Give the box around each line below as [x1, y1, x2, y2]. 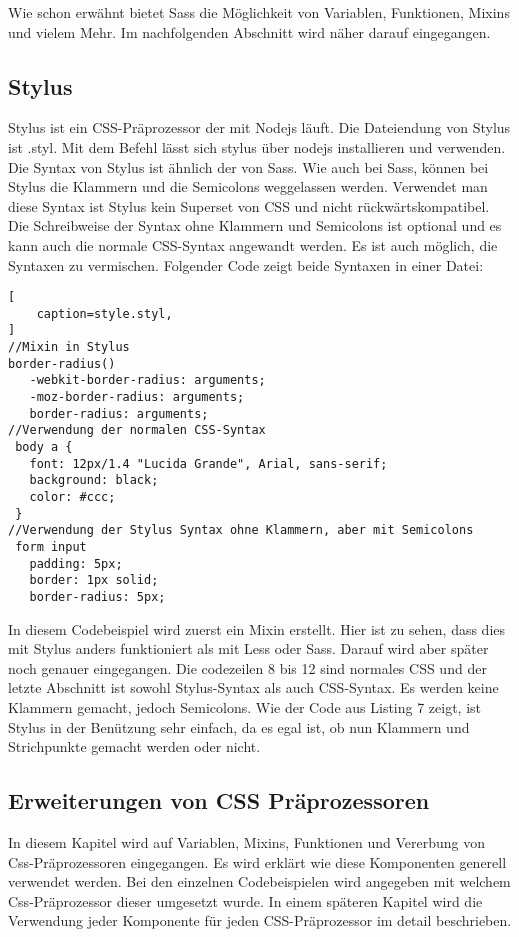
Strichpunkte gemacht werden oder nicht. [8, 736, 261, 757]
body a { [15, 440, 73, 455]
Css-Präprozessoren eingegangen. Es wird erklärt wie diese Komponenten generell [8, 851, 507, 872]
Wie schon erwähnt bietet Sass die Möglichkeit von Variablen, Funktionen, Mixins [8, 2, 510, 22]
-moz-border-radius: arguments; [29, 390, 245, 405]
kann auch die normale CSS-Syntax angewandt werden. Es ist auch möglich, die [8, 234, 498, 255]
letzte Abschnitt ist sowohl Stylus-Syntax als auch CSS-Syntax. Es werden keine [8, 677, 499, 698]
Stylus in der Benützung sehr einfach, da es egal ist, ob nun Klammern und [8, 716, 470, 737]
